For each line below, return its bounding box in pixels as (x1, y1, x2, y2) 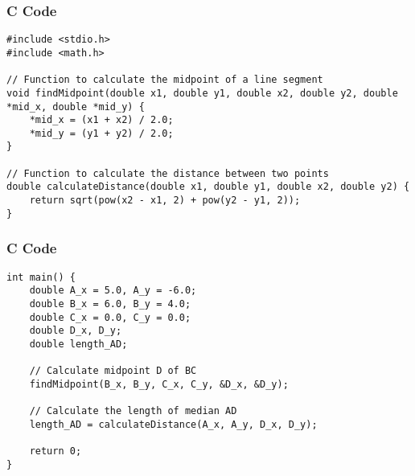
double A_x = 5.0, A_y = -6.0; (29, 285, 197, 297)
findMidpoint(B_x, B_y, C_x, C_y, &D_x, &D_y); (29, 378, 289, 390)
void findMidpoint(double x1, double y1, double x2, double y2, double (6, 87, 398, 99)
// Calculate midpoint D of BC (29, 365, 197, 377)
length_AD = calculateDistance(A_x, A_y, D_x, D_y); (29, 418, 318, 430)
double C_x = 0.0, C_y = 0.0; (29, 311, 191, 323)
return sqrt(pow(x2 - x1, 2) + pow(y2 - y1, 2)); (29, 195, 301, 207)
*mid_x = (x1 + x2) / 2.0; (29, 114, 174, 126)
